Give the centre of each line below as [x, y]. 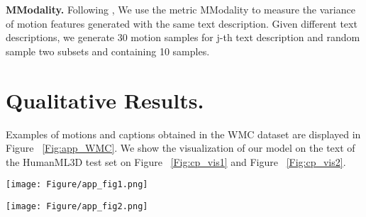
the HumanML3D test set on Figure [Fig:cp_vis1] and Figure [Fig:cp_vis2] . [176, 161]
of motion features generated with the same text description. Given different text [182, 23]
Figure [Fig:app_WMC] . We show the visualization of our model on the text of [181, 148]
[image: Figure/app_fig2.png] [77, 206]
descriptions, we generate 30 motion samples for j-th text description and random [183, 37]
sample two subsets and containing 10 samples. [108, 51]
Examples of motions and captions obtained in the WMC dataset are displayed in [183, 134]
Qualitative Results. [105, 100]
